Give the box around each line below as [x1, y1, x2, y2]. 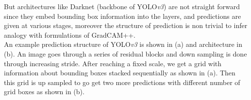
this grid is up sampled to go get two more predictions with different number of [4, 77, 240, 87]
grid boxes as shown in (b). [4, 86, 84, 97]
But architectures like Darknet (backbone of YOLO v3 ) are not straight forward [4, 1, 240, 11]
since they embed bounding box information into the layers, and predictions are [4, 11, 241, 21]
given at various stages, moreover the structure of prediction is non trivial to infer [4, 20, 248, 30]
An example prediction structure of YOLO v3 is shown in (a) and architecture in [4, 39, 243, 49]
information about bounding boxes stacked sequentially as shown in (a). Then [4, 68, 235, 78]
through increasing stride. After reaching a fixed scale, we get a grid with [4, 58, 222, 68]
